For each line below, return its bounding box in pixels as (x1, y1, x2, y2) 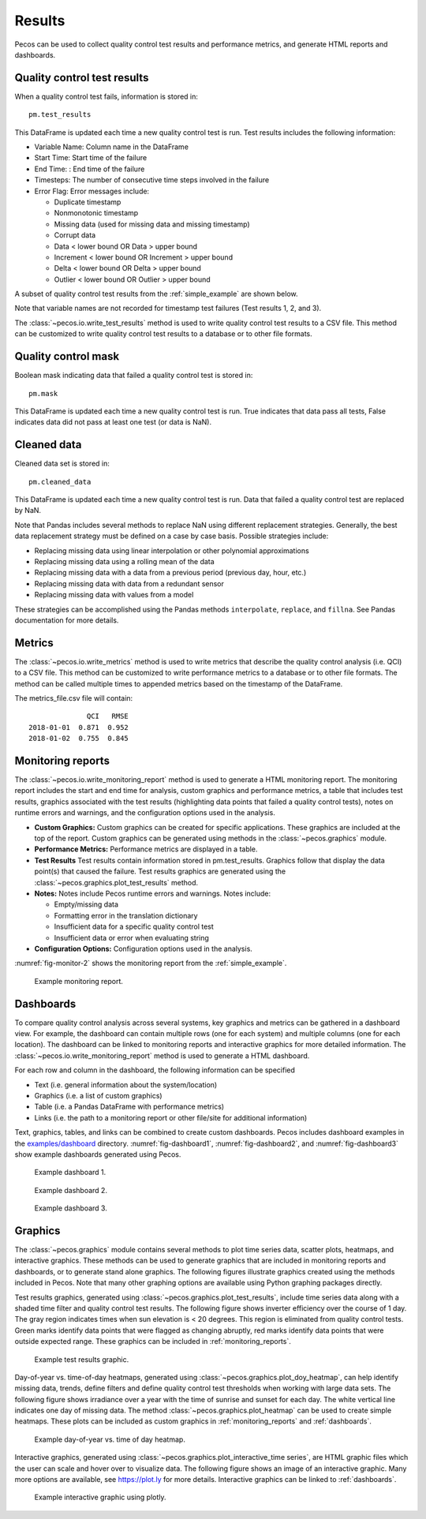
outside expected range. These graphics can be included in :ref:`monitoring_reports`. (14, 1337, 292, 1346)
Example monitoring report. (34, 976, 124, 986)
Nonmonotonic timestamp (54, 208, 139, 218)
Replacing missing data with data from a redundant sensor (34, 578, 225, 588)
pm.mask (28, 389, 58, 398)
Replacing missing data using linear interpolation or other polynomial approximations (34, 545, 309, 556)
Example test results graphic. (34, 1354, 129, 1364)
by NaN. (14, 506, 42, 515)
